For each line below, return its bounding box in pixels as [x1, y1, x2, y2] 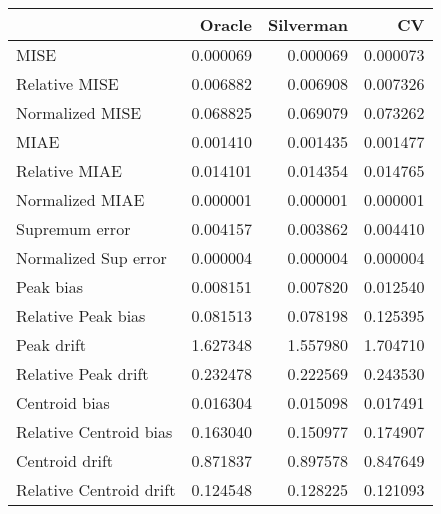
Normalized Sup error [16, 246, 167, 269]
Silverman [267, 13, 349, 36]
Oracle [199, 13, 252, 36]
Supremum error [16, 217, 131, 240]
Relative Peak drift [16, 362, 149, 385]
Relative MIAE [16, 159, 122, 182]
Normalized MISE [16, 101, 142, 124]
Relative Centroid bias [16, 420, 173, 443]
